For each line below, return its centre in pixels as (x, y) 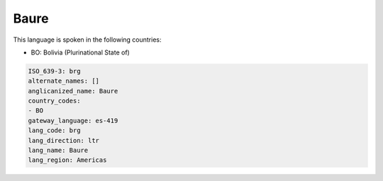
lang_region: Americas (67, 160)
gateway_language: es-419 (73, 121)
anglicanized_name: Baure (73, 91)
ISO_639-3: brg (54, 71)
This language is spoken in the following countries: (87, 40)
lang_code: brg (54, 130)
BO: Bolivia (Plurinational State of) (81, 52)
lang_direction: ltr (63, 140)
